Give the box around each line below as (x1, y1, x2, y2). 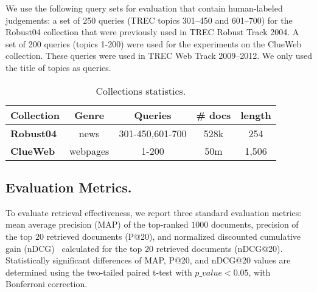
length (240, 107, 271, 122)
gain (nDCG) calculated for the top (5, 242, 142, 254)
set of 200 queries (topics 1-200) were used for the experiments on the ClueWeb (5, 37, 302, 50)
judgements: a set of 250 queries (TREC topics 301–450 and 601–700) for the (5, 13, 293, 26)
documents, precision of (211, 218, 299, 231)
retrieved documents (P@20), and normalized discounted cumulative (46, 229, 301, 242)
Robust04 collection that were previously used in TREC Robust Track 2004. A (5, 25, 299, 38)
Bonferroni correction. (5, 277, 88, 290)
